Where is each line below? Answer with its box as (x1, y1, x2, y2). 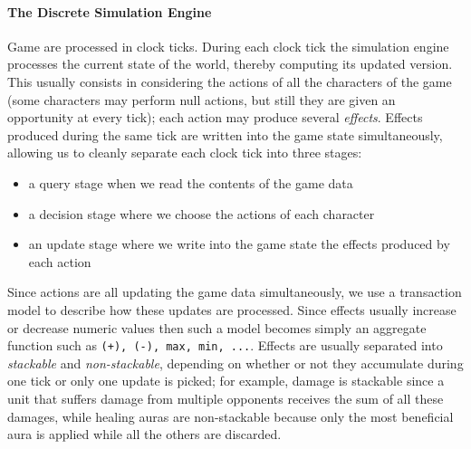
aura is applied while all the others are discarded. (7, 425, 282, 444)
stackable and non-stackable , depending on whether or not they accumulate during (7, 353, 464, 372)
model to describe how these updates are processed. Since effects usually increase (7, 300, 457, 319)
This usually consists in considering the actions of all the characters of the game (7, 72, 452, 91)
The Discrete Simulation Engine (7, 2, 212, 21)
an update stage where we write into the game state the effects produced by (28, 234, 450, 253)
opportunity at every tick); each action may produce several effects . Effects (7, 108, 423, 127)
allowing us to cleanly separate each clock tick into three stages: (7, 143, 362, 162)
